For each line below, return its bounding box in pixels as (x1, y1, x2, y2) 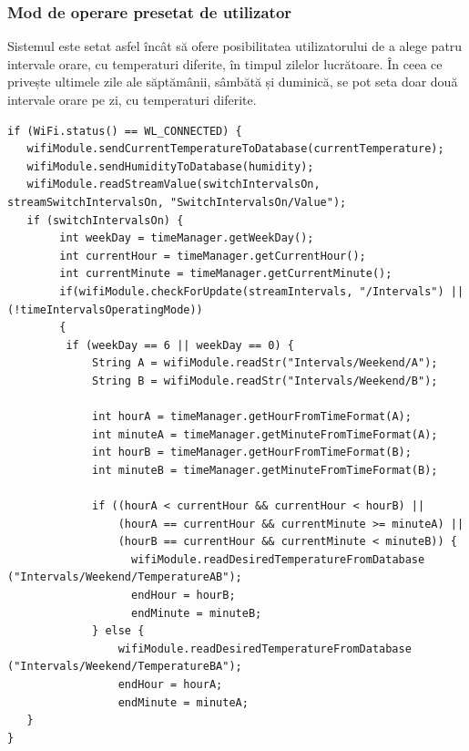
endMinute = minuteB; (131, 606, 262, 620)
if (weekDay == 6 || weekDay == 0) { (66, 338, 294, 352)
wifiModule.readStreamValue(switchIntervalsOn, (26, 178, 321, 191)
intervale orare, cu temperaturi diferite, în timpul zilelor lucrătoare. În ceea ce (7, 54, 443, 73)
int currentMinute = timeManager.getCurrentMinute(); (59, 267, 393, 281)
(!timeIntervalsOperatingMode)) (7, 303, 203, 316)
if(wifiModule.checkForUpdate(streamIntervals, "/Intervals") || (59, 284, 464, 298)
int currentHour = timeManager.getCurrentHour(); (59, 249, 366, 262)
